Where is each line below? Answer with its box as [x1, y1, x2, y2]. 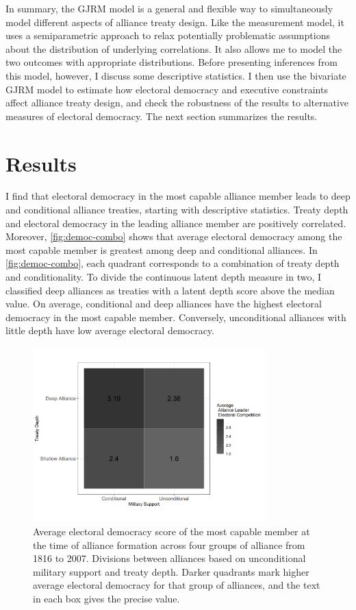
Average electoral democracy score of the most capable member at [33, 524, 310, 538]
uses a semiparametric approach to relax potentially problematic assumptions [5, 28, 330, 43]
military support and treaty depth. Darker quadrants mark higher [33, 564, 309, 578]
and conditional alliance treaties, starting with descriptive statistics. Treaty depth [5, 202, 348, 217]
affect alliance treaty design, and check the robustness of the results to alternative [5, 95, 349, 110]
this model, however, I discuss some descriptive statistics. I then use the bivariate [5, 68, 346, 82]
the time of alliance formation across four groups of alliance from [33, 537, 305, 552]
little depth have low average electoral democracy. [5, 323, 214, 338]
